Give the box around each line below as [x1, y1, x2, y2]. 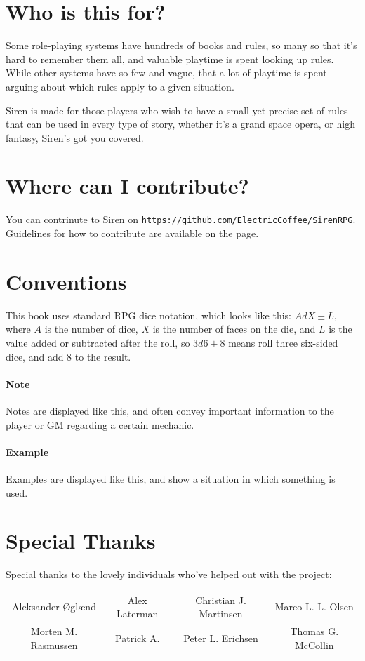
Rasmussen [30, 637, 78, 652]
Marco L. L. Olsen [274, 599, 354, 614]
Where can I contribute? [6, 171, 249, 200]
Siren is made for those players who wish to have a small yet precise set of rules [6, 102, 348, 117]
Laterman [117, 606, 159, 621]
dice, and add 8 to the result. [6, 349, 131, 363]
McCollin [294, 637, 334, 652]
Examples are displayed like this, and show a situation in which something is [6, 471, 336, 486]
